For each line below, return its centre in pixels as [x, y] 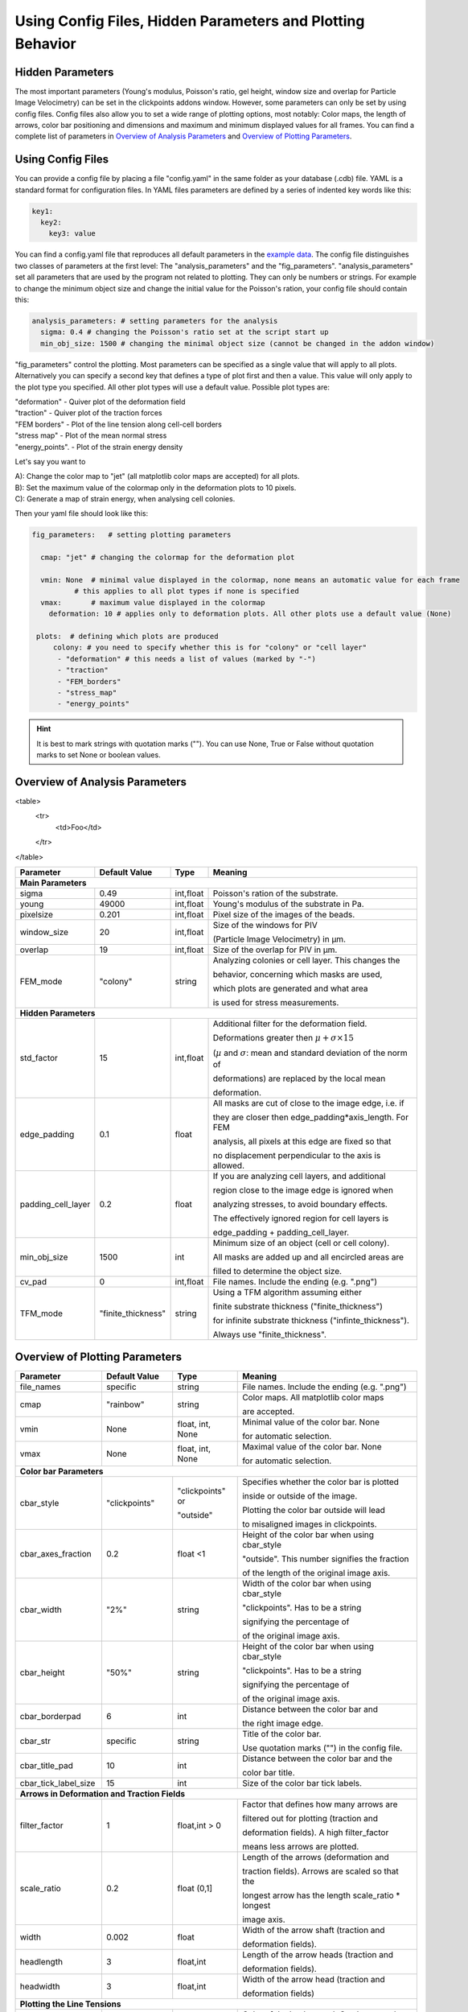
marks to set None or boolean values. [99, 755]
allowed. [229, 1165]
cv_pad [33, 1281]
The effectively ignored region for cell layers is [301, 1218]
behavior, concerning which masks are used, [298, 974]
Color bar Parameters [62, 1471]
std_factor [39, 1058]
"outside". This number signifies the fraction [326, 1559]
